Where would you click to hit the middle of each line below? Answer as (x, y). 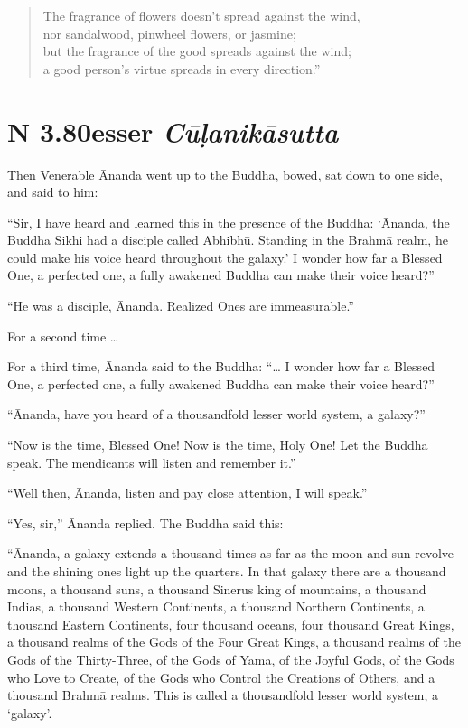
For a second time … (63, 336)
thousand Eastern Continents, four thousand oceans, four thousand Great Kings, (231, 624)
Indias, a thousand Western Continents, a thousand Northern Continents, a (216, 607)
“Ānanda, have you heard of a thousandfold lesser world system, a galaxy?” (216, 414)
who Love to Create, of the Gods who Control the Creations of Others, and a (221, 677)
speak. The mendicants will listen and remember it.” (152, 462)
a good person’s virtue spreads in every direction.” (182, 68)
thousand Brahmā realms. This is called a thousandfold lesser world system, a (223, 695)
